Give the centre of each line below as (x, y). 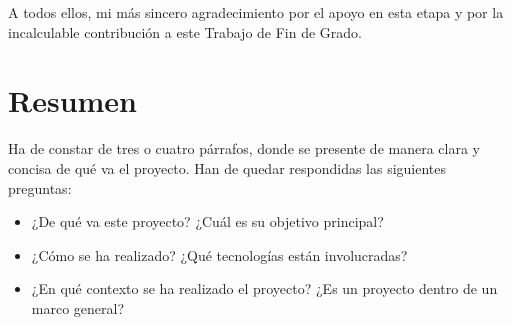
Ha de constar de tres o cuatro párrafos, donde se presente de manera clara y (244, 148)
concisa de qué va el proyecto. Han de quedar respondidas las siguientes (227, 167)
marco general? (78, 307)
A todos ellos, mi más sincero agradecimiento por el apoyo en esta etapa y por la (256, 12)
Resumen (72, 100)
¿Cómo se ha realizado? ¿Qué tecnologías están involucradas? (219, 254)
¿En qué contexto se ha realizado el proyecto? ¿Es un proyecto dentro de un (264, 288)
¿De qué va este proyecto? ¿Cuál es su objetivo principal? (207, 221)
